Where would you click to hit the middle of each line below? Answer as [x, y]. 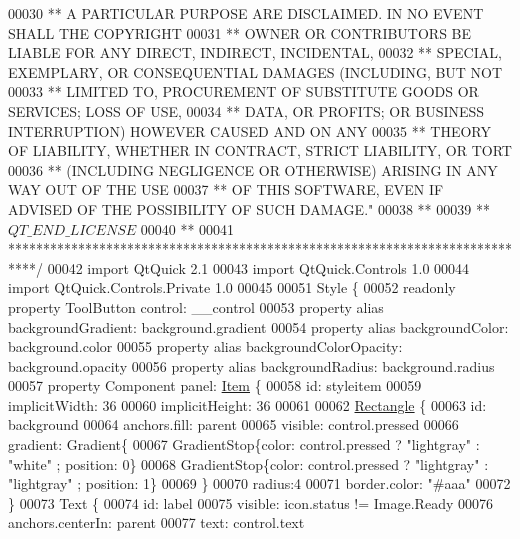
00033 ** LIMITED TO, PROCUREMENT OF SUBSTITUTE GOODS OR [243, 91]
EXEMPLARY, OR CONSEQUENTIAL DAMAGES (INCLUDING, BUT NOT [255, 71]
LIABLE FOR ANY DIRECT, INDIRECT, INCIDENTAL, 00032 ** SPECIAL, [255, 52]
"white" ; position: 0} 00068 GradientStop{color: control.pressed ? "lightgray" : [248, 463]
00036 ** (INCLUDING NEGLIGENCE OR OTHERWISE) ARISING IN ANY [253, 169]
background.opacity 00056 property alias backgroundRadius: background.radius [251, 365]
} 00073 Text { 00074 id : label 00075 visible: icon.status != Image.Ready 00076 [250, 502]
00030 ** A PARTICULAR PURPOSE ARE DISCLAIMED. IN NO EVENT [246, 13]
